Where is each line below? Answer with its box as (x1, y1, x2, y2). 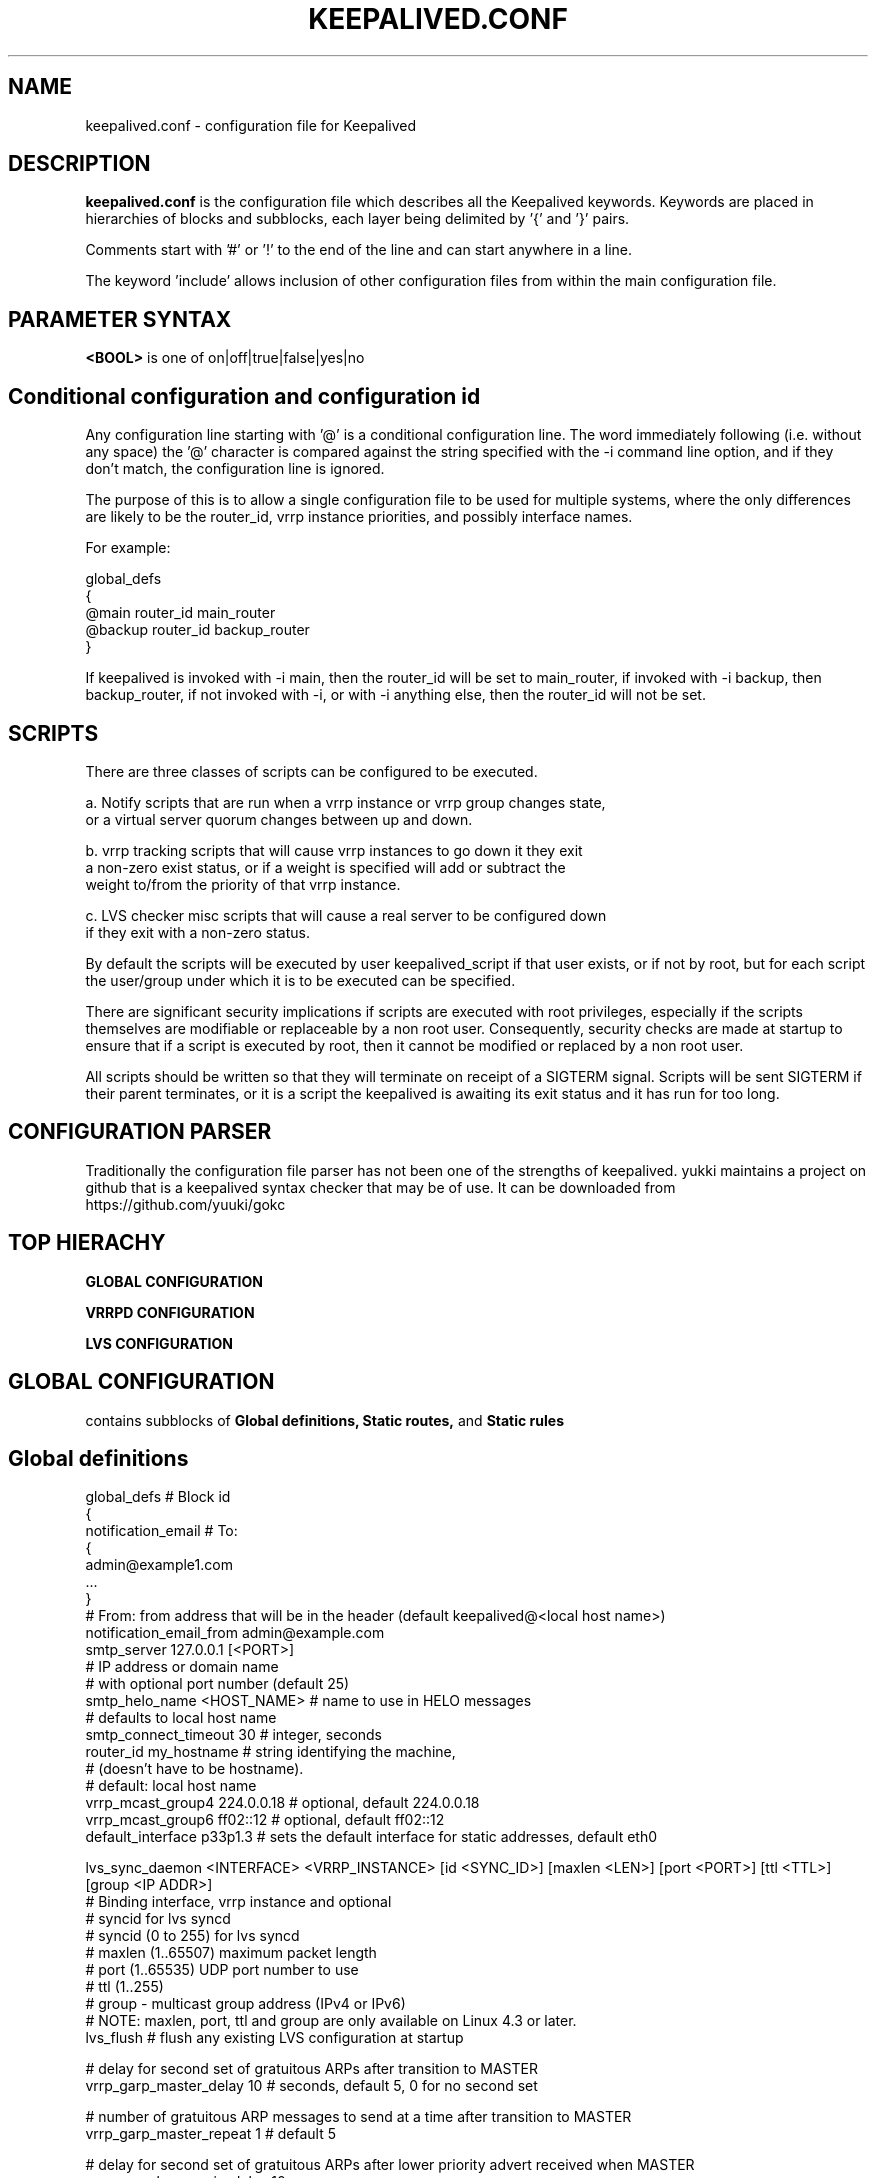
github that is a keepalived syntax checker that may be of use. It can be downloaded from (85, 1178, 676, 1196)
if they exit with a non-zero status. (85, 923, 310, 941)
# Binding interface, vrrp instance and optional (85, 1893, 392, 1911)
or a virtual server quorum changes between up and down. (85, 810, 473, 828)
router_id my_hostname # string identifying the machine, (85, 1743, 456, 1761)
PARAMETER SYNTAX (8, 306, 232, 332)
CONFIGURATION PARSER (8, 1119, 272, 1145)
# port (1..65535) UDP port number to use (85, 1961, 359, 1979)
